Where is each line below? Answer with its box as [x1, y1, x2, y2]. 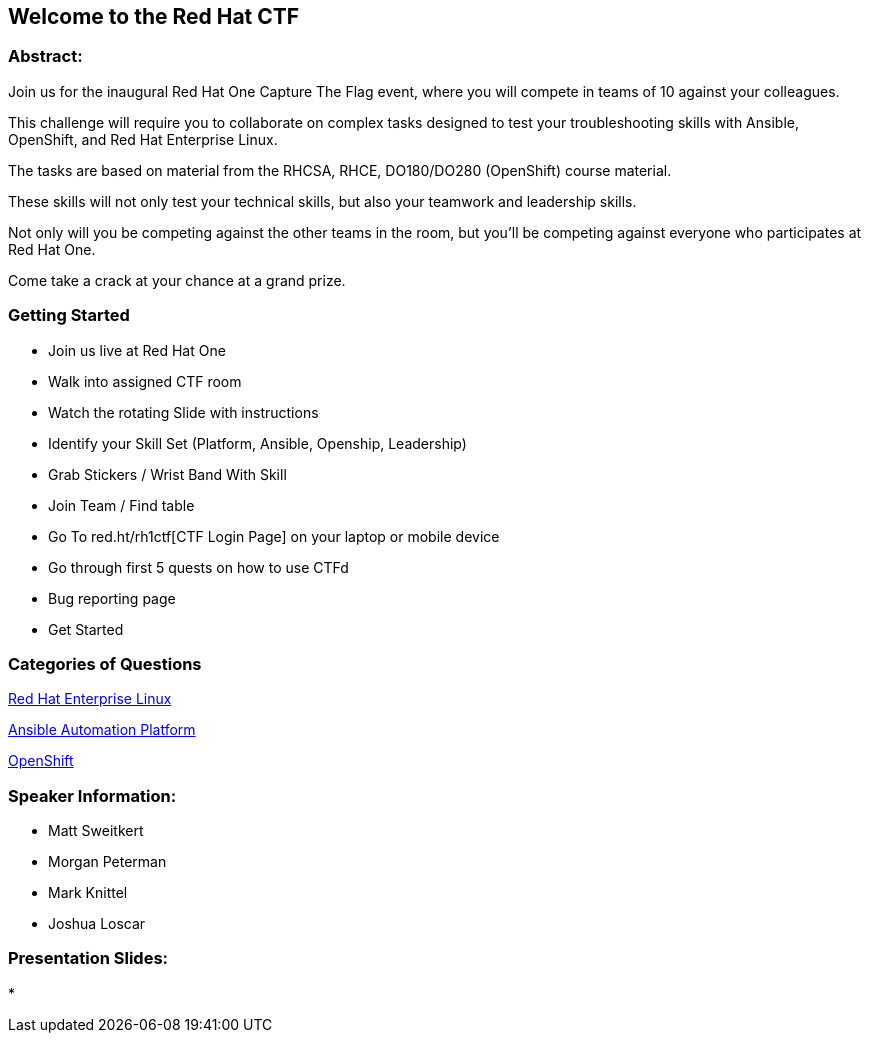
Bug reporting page [48, 589, 176, 607]
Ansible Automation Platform [8, 721, 196, 739]
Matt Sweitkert [48, 822, 144, 840]
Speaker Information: [8, 785, 177, 806]
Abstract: [8, 46, 83, 67]
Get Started [48, 620, 124, 638]
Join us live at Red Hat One [48, 341, 226, 359]
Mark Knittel [48, 884, 128, 902]
